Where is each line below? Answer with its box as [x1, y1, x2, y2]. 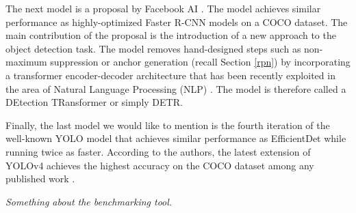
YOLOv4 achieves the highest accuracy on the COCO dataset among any [5, 158, 314, 172]
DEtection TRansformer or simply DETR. [5, 95, 183, 109]
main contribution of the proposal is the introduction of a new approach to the [5, 28, 336, 42]
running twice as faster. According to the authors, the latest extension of [5, 144, 311, 158]
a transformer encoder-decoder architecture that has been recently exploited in [5, 68, 335, 82]
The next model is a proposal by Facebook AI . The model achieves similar [5, 1, 321, 15]
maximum [5, 55, 47, 69]
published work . [5, 171, 75, 186]
